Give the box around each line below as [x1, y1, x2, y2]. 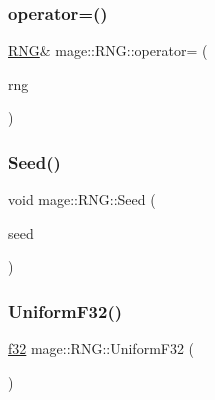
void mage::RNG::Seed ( [8, 189, 156, 210]
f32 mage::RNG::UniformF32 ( [8, 338, 195, 359]
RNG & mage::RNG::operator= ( [8, 40, 208, 61]
